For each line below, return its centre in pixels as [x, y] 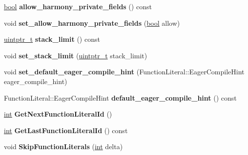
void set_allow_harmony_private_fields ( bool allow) [92, 23]
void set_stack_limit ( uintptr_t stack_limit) [76, 55]
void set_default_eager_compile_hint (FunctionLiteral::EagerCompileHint [124, 72]
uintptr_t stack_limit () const [52, 39]
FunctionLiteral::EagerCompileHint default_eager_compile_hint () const [120, 97]
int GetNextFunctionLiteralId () [58, 114]
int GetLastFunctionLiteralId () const [66, 130]
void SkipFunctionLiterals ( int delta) [63, 146]
